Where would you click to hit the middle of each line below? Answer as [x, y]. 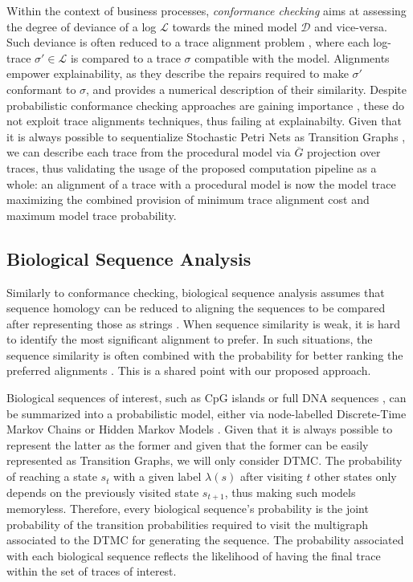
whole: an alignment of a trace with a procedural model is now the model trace [201, 183]
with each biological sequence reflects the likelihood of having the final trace [194, 555]
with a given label [157, 476]
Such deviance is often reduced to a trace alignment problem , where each [188, 42]
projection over [344, 152]
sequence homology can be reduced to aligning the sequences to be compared [196, 308]
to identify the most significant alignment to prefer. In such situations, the [190, 339]
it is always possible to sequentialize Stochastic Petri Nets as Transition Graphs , [206, 136]
